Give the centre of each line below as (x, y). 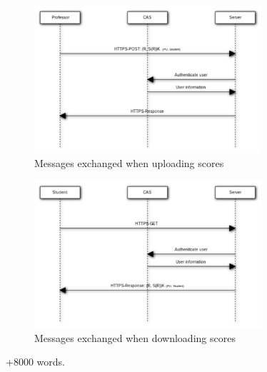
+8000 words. (35, 362)
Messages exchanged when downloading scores (135, 337)
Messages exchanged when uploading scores (129, 163)
